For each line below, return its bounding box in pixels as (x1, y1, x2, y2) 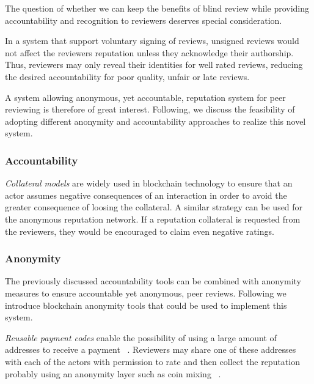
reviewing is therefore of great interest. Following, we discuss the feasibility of (5, 103, 295, 116)
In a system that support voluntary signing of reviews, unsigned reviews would (5, 34, 299, 47)
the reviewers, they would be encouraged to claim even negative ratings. (5, 224, 274, 237)
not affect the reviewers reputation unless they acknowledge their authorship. (5, 46, 294, 59)
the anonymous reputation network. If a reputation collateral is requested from (5, 212, 301, 225)
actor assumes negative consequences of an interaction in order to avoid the (5, 188, 287, 201)
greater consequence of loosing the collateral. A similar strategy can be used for (5, 201, 303, 213)
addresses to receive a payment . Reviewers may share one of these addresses (5, 343, 296, 356)
